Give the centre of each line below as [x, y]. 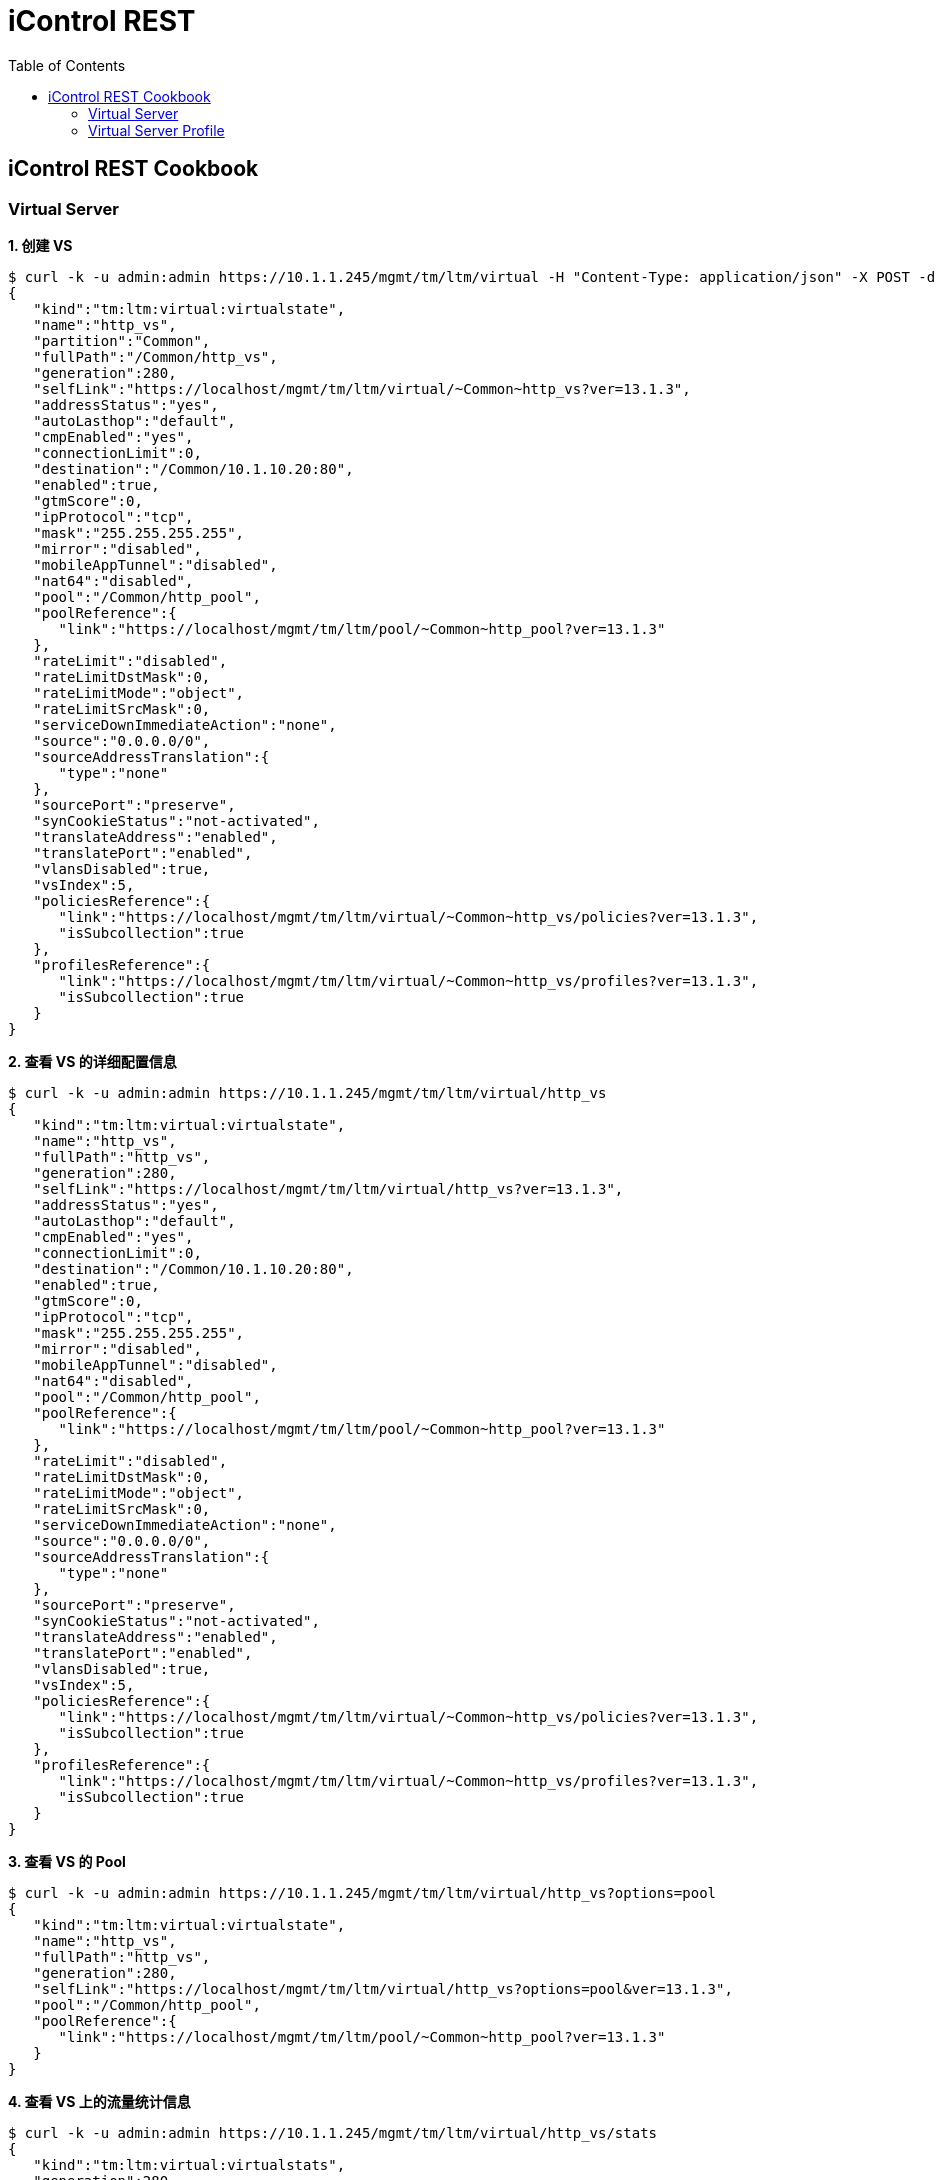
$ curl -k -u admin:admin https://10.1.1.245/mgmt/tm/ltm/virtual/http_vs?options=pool [362, 1892]
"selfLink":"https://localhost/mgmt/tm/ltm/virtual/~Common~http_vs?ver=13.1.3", [362, 388]
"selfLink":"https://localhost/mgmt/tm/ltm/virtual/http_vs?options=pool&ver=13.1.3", [383, 1988]
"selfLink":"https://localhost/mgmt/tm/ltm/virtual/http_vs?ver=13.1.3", [328, 1188]
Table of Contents [67, 65]
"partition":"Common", [122, 340]
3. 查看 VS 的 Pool [67, 1861]
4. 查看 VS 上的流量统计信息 [99, 2101]
